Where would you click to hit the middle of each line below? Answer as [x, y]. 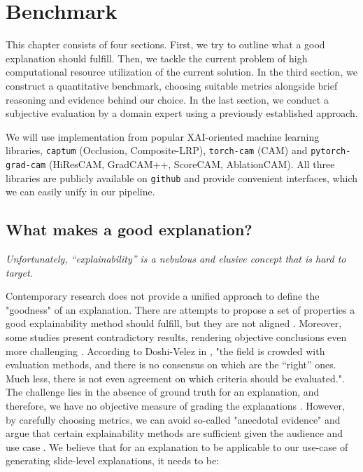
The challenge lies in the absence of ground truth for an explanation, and [163, 392]
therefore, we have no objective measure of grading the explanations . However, [175, 405]
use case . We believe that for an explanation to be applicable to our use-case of [177, 446]
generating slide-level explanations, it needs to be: [113, 460]
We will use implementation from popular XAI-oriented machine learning [163, 136]
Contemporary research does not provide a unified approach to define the [163, 296]
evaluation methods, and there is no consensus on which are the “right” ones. [171, 365]
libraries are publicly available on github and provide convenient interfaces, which [181, 178]
